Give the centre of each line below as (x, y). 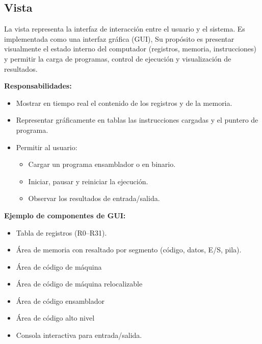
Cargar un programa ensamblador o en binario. (102, 164)
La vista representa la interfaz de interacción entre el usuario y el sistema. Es (125, 29)
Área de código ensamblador (60, 300)
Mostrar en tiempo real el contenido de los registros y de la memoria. (124, 103)
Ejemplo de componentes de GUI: (65, 215)
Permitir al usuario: (47, 147)
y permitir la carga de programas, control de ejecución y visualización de (118, 58)
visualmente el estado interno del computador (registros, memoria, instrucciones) (130, 49)
